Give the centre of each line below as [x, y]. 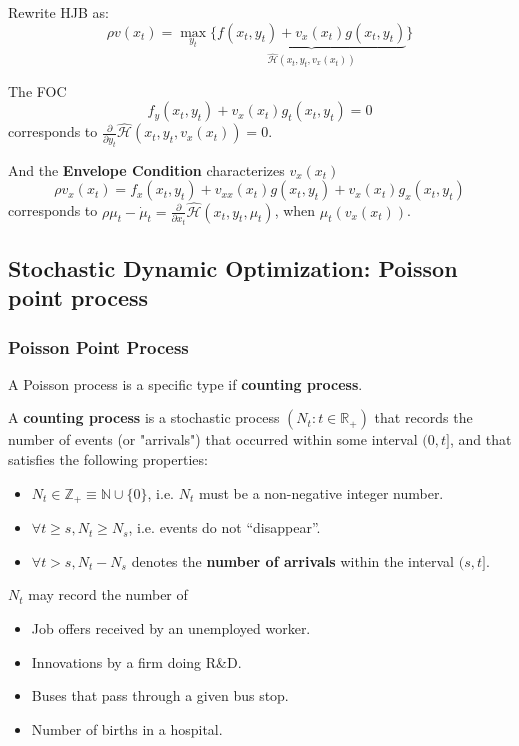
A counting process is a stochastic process [144, 417]
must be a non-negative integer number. [321, 492]
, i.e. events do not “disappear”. [224, 527]
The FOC [37, 90]
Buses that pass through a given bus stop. [160, 695]
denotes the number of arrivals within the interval [293, 560]
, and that [480, 439]
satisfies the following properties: [108, 459]
